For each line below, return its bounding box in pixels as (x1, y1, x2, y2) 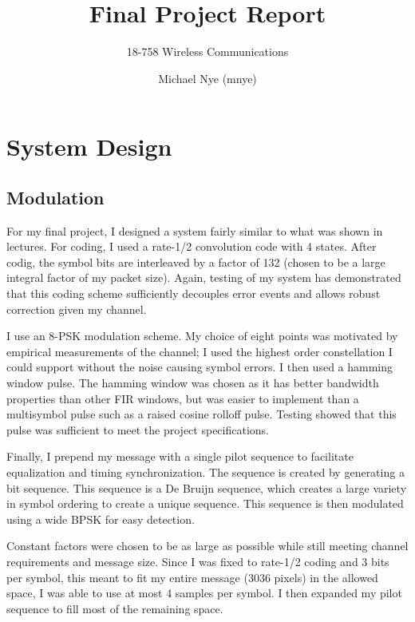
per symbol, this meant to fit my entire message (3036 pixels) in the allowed (6, 569, 378, 585)
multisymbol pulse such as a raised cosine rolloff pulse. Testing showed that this (6, 406, 397, 422)
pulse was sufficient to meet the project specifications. (6, 421, 269, 438)
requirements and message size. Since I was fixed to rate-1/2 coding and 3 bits (6, 553, 389, 569)
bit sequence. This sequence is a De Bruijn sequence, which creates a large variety (6, 479, 407, 496)
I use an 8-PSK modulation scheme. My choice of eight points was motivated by (6, 327, 398, 344)
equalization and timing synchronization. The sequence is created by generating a (6, 464, 405, 481)
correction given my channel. (6, 300, 147, 317)
